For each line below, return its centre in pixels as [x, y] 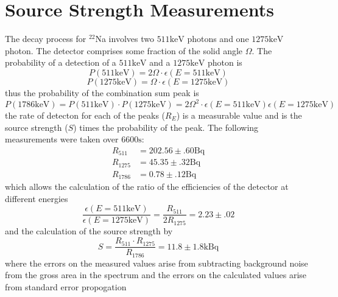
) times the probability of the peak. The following [166, 127]
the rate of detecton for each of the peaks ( [85, 115]
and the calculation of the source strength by [89, 231]
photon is [225, 62]
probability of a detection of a [61, 62]
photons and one [218, 39]
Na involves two [125, 39]
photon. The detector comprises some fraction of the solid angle [124, 50]
